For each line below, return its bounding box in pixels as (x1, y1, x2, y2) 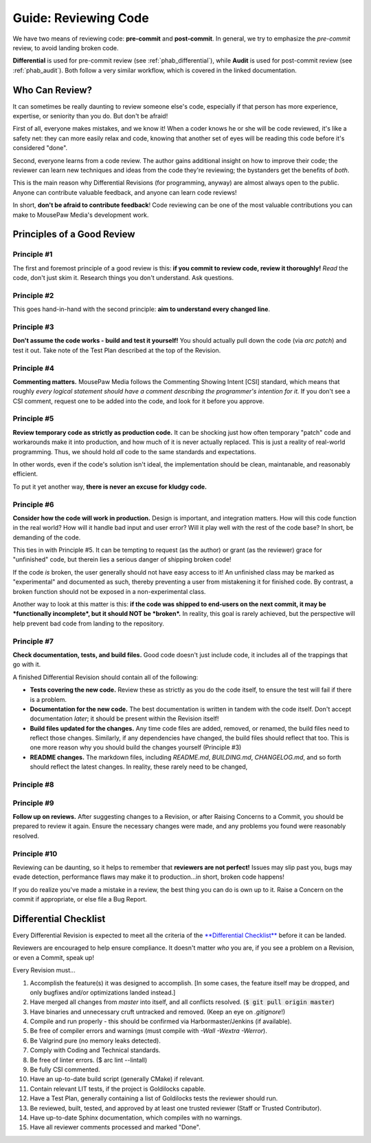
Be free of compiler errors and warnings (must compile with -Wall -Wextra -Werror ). (30, 1027, 267, 1035)
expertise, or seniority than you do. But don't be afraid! (12, 112, 168, 120)
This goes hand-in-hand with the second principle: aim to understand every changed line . (12, 305, 271, 313)
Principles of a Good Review (12, 228, 135, 240)
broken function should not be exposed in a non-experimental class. (12, 587, 206, 595)
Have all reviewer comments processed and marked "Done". (30, 1123, 201, 1131)
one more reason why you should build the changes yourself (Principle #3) (30, 743, 242, 751)
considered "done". (12, 144, 68, 152)
